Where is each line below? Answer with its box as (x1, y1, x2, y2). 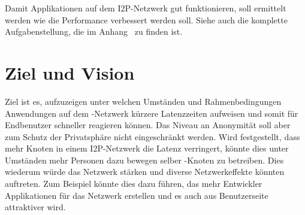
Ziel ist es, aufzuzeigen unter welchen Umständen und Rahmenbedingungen (5, 95, 282, 107)
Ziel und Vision (5, 60, 135, 84)
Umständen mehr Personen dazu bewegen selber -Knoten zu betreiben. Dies (5, 153, 284, 166)
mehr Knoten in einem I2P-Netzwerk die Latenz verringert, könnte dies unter (5, 142, 289, 155)
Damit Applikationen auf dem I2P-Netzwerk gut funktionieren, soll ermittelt (5, 2, 286, 14)
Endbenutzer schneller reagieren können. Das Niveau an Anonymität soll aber (5, 119, 291, 131)
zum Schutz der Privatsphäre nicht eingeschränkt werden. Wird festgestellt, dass (5, 130, 300, 143)
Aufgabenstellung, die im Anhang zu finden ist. (5, 25, 183, 38)
